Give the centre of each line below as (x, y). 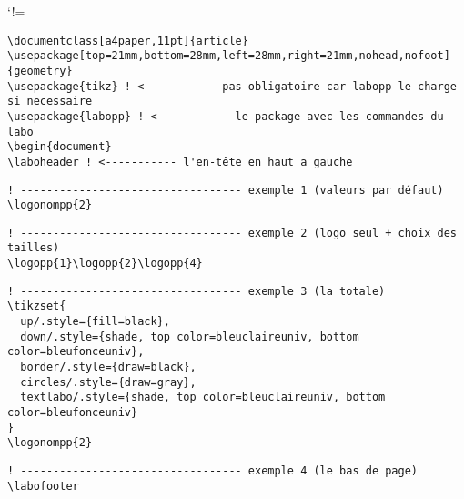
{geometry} (40, 71)
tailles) (34, 248)
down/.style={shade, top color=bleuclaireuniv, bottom (190, 336)
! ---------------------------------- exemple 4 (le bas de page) (213, 471)
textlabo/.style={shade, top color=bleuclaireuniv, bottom (203, 397)
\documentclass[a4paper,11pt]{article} (128, 41)
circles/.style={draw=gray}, (108, 382)
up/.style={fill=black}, (95, 322)
